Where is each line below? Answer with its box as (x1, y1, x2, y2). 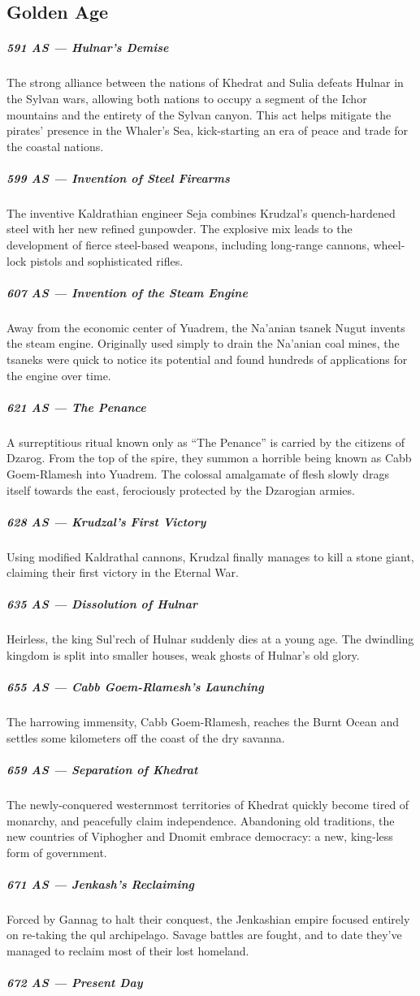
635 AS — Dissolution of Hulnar (6, 595, 198, 613)
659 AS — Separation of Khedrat (6, 760, 198, 777)
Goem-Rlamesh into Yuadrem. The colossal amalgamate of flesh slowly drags (6, 465, 389, 482)
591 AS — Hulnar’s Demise (6, 39, 169, 56)
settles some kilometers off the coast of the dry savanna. (6, 729, 285, 746)
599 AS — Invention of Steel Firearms (6, 169, 230, 186)
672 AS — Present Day (6, 974, 143, 991)
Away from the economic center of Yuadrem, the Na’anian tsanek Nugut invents (6, 318, 405, 336)
